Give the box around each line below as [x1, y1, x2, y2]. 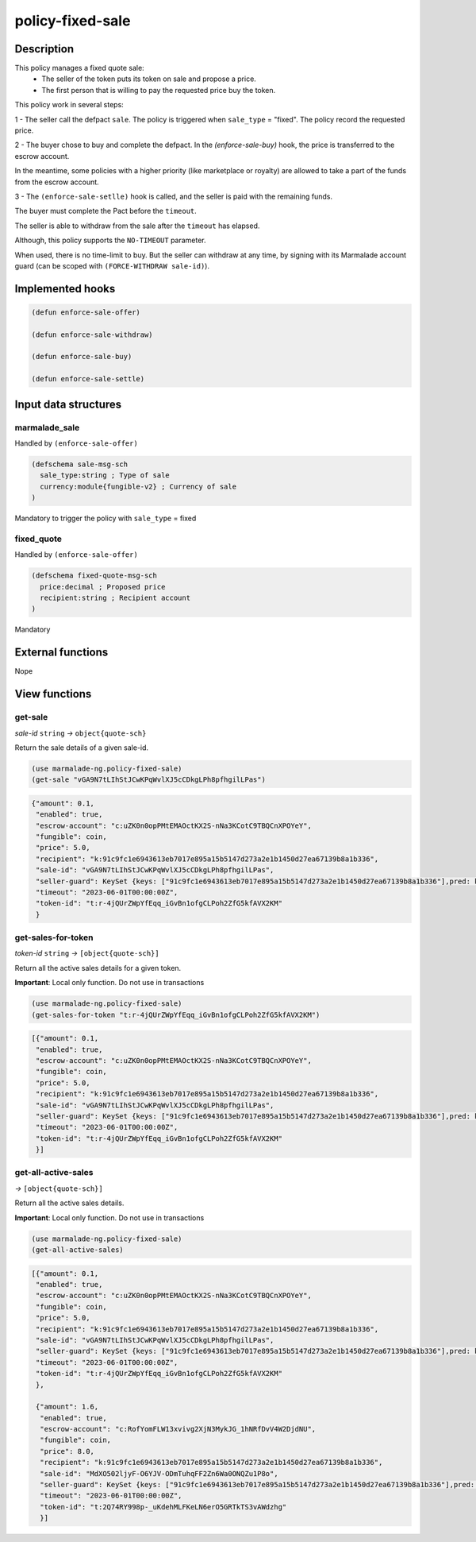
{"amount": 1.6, [36, 1402, 99, 1412]
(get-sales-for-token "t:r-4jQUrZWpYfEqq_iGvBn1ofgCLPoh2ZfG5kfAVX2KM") [31, 1010, 321, 1019]
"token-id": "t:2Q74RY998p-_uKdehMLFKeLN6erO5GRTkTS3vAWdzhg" [40, 1502, 287, 1511]
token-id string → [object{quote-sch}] [14, 949, 159, 958]
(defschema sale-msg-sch [31, 460, 129, 469]
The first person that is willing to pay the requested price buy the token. [41, 85, 276, 95]
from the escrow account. [14, 177, 99, 187]
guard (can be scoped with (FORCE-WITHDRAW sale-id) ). [14, 261, 210, 270]
